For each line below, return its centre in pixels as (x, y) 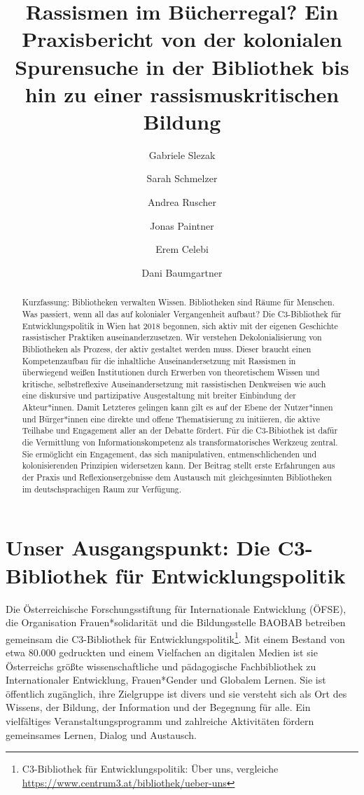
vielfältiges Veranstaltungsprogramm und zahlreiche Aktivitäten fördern (160, 720)
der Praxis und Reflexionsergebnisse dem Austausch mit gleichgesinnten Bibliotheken (177, 477)
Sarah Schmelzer (182, 178)
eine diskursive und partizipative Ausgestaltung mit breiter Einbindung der (159, 395)
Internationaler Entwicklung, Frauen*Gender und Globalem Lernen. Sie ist (166, 680)
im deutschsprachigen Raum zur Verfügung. (102, 489)
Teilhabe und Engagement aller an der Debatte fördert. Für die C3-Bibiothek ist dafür (180, 430)
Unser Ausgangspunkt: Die (138, 547)
